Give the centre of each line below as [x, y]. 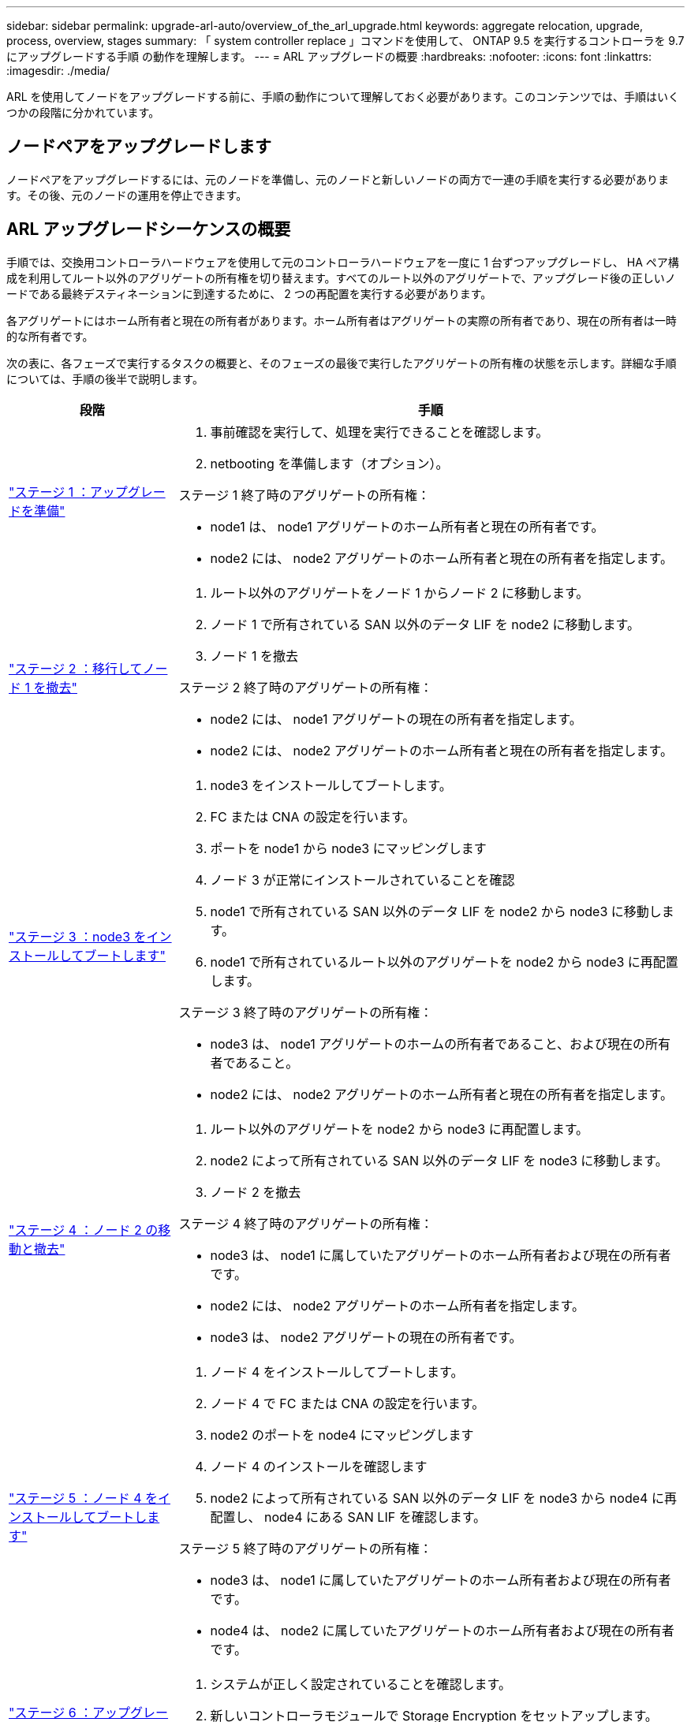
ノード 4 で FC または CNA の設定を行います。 [347, 1403]
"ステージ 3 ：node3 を [78, 936]
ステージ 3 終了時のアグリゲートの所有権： [306, 1012]
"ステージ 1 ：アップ [68, 492]
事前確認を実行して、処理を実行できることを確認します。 [379, 432]
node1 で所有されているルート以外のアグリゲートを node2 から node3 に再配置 [444, 962]
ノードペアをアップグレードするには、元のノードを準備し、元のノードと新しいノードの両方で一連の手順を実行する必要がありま [338, 179]
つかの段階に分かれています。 [83, 112]
